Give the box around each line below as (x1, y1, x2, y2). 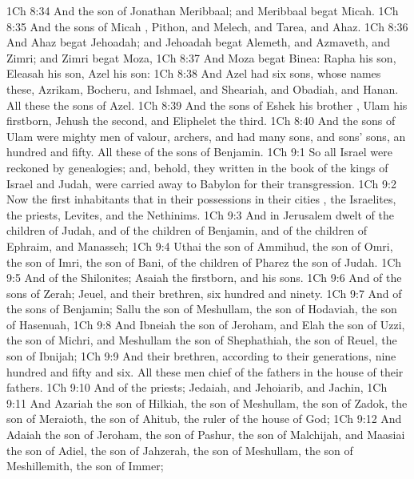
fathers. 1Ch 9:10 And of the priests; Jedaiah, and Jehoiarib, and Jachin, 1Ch (6, 379, 388, 396)
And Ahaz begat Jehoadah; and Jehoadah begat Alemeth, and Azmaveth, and (6, 34, 390, 50)
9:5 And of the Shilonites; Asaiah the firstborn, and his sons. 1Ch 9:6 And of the (6, 269, 402, 286)
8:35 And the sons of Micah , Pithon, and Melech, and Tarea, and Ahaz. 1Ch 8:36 (6, 18, 408, 34)
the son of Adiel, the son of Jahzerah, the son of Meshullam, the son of (6, 441, 353, 458)
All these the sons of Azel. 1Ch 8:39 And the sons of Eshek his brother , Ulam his (6, 96, 408, 113)
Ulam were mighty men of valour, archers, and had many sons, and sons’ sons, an (6, 127, 406, 144)
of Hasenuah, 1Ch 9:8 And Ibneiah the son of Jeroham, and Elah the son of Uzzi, (6, 316, 405, 332)
